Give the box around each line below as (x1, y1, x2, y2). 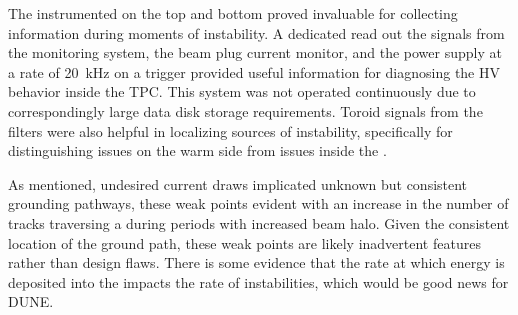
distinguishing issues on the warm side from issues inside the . (8, 140, 387, 161)
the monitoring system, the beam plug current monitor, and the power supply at (8, 42, 502, 63)
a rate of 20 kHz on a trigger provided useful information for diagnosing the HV (8, 61, 500, 82)
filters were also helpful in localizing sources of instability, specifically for (8, 120, 453, 141)
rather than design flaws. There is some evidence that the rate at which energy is (8, 252, 505, 273)
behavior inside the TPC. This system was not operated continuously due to (8, 81, 476, 102)
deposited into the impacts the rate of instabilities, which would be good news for (8, 271, 509, 292)
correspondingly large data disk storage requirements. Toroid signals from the (8, 100, 483, 121)
